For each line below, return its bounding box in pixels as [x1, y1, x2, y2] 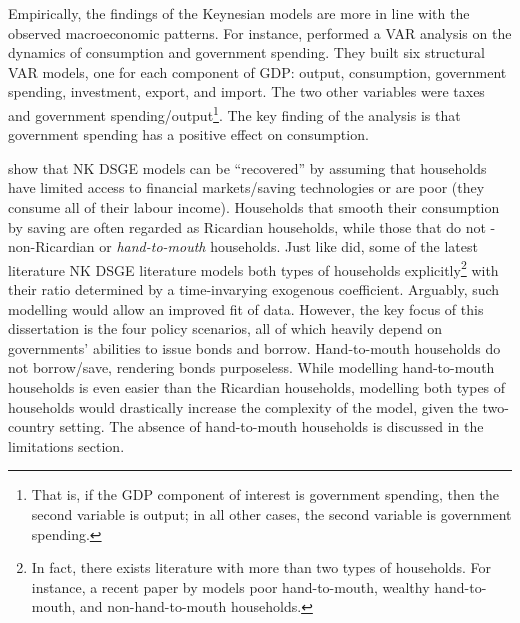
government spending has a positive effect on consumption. [8, 124, 369, 145]
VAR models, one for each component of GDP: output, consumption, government [8, 61, 507, 82]
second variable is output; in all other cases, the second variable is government [31, 503, 512, 524]
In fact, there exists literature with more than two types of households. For [31, 557, 492, 578]
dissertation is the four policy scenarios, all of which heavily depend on [8, 318, 443, 339]
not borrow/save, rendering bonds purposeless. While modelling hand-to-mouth [8, 357, 495, 378]
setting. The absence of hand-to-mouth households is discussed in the [59, 416, 484, 437]
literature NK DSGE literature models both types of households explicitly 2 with [8, 256, 499, 280]
